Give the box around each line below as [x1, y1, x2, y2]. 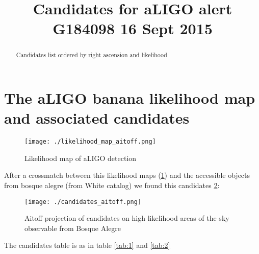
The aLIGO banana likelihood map [4, 87, 255, 108]
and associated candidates [4, 107, 190, 128]
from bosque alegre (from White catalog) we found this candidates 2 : [4, 179, 220, 190]
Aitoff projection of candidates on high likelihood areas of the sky [24, 213, 229, 223]
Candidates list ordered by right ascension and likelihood [16, 51, 167, 59]
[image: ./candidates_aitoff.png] [24, 198, 142, 205]
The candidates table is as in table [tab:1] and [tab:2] [4, 240, 170, 250]
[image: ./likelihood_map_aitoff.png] [24, 138, 156, 146]
